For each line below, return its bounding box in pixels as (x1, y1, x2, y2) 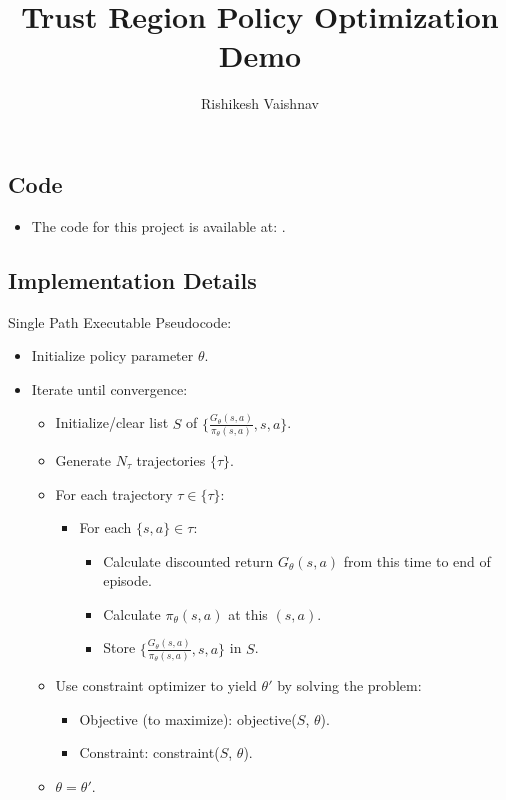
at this (228, 603, 268, 624)
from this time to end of (343, 550, 491, 571)
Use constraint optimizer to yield (55, 675, 257, 696)
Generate (55, 449, 111, 470)
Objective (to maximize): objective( (79, 708, 297, 729)
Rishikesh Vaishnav (201, 93, 319, 114)
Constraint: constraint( (79, 742, 220, 763)
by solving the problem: (277, 675, 422, 696)
